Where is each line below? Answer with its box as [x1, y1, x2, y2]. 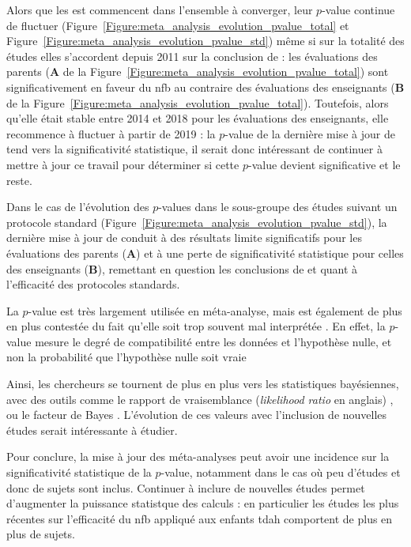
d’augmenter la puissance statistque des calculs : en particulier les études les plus [6, 495, 399, 511]
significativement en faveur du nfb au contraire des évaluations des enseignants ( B [6, 78, 405, 95]
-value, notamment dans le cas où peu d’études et [160, 464, 401, 481]
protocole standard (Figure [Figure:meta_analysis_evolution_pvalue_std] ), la [6, 213, 387, 230]
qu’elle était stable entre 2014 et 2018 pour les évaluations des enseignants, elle [6, 110, 389, 126]
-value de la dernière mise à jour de [224, 125, 395, 141]
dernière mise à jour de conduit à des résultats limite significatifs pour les [6, 229, 362, 246]
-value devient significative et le [248, 156, 401, 172]
